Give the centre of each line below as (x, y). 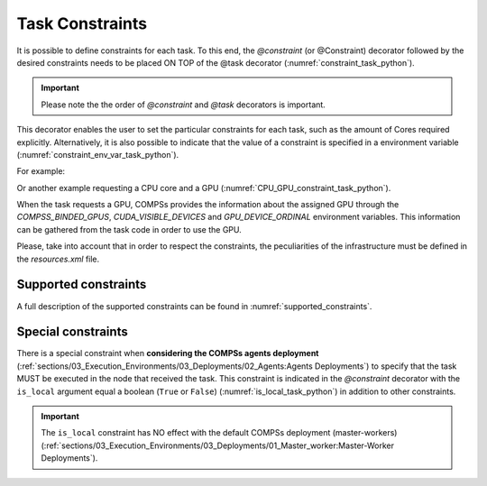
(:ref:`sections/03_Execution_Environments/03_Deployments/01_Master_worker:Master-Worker (218, 445)
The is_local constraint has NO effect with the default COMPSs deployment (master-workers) (219, 433)
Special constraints (72, 332)
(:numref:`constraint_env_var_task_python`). (98, 154)
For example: (41, 171)
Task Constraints (82, 23)
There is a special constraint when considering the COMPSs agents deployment (168, 353)
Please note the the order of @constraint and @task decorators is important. (184, 105)
